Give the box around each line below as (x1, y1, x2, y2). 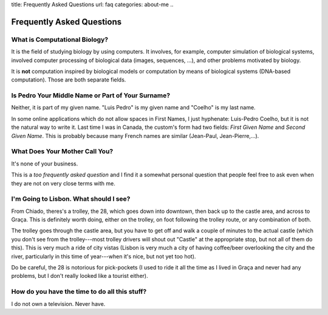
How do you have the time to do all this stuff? (11, 288, 147, 296)
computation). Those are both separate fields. (11, 76, 126, 83)
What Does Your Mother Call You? (11, 147, 114, 156)
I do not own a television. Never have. (11, 300, 106, 307)
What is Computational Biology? (11, 35, 109, 44)
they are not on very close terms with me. (11, 179, 115, 187)
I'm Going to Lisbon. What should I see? (11, 195, 131, 203)
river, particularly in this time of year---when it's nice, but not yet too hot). (11, 252, 196, 260)
